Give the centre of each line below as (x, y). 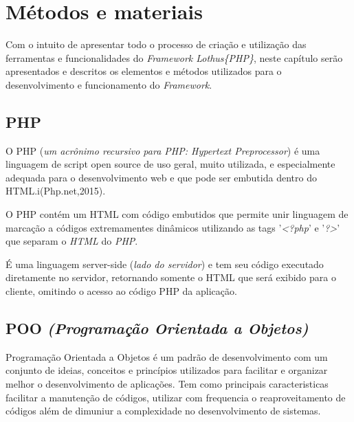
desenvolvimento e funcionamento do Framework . (109, 84)
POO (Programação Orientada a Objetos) (157, 328)
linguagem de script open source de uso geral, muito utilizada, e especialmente (170, 164)
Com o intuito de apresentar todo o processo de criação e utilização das (156, 44)
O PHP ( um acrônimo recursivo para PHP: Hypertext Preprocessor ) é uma (163, 150)
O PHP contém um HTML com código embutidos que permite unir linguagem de (177, 214)
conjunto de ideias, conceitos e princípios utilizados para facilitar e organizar (167, 370)
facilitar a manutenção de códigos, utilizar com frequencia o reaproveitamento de (176, 397)
